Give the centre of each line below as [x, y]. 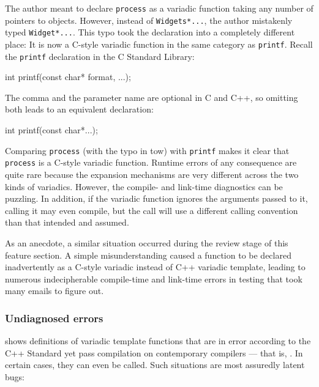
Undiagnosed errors [54, 318]
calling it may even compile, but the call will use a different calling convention [152, 210]
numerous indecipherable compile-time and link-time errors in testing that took [154, 278]
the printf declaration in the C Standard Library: [100, 56]
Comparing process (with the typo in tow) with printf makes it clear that [147, 150]
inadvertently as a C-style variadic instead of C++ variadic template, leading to [155, 267]
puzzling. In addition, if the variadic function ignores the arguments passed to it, [156, 198]
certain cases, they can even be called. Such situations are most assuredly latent [155, 365]
